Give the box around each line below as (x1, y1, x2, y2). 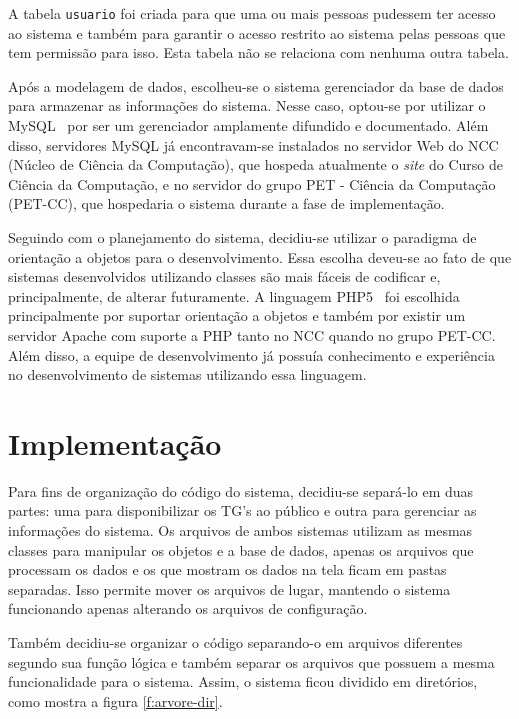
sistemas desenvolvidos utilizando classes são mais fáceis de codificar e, (8, 266, 441, 287)
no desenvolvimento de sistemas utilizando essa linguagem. (8, 364, 367, 385)
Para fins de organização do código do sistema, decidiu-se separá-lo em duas (8, 480, 474, 501)
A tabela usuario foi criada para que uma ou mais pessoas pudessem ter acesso (8, 3, 496, 23)
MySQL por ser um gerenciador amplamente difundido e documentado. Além (8, 115, 489, 136)
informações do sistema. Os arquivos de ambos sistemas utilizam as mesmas (8, 520, 473, 541)
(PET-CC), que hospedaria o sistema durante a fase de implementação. (8, 193, 445, 214)
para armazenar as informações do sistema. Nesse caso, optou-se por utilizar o (8, 95, 486, 116)
